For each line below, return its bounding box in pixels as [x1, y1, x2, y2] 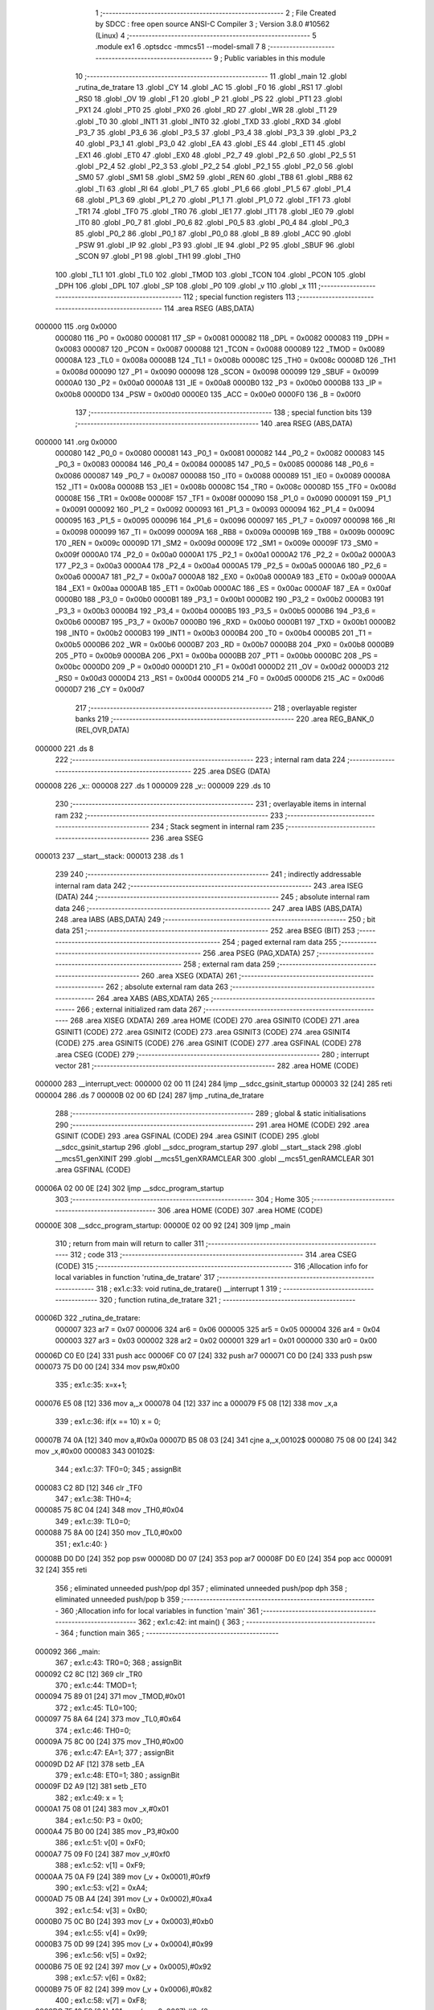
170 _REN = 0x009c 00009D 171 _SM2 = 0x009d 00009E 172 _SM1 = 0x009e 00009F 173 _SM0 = [55, 539, 379, 548]
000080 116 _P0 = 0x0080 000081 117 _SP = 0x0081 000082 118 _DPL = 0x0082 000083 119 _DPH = [55, 333, 390, 343]
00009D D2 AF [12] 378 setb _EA [35, 1759, 145, 1769]
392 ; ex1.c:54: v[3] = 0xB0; [55, 1905, 148, 1915]
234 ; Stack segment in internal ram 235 [150, 822, 285, 831]
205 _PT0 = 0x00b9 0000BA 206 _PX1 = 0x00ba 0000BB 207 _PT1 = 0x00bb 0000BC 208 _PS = [55, 651, 379, 661]
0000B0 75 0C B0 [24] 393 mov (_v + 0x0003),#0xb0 [35, 1917, 214, 1926]
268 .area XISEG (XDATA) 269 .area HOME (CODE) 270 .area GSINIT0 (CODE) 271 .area [69, 1015, 360, 1025]
